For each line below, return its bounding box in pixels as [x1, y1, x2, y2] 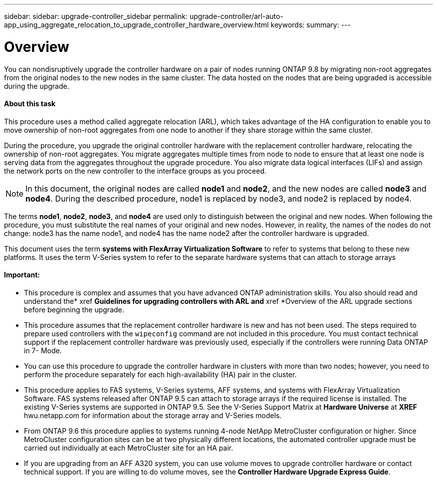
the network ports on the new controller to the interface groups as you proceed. [4, 166, 267, 175]
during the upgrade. [4, 81, 69, 90]
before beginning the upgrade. [24, 305, 124, 314]
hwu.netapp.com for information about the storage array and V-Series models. [24, 411, 282, 420]
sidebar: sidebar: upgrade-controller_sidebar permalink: [4, 12, 188, 20]
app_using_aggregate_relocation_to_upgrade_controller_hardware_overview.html [4, 20, 269, 29]
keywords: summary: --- [270, 20, 351, 29]
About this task [4, 99, 56, 108]
